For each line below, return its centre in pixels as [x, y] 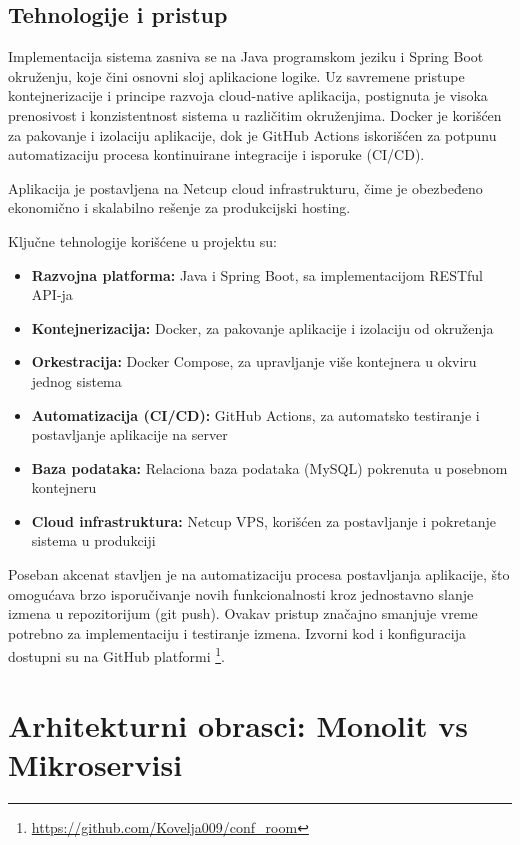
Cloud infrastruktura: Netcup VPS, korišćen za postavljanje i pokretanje [263, 520]
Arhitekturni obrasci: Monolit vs [238, 724]
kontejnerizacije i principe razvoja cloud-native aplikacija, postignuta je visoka [248, 95]
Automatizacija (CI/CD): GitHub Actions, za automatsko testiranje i [255, 414]
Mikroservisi [95, 764]
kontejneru [64, 487]
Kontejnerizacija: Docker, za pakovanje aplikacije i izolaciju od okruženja [262, 327]
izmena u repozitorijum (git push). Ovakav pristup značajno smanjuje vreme [243, 613]
